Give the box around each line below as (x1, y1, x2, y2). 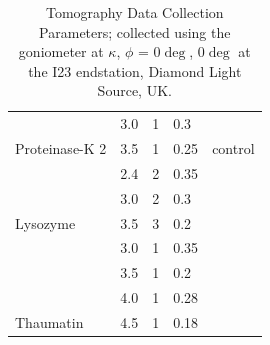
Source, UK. (97, 80, 172, 101)
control (212, 138, 255, 159)
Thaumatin (15, 311, 84, 332)
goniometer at (18, 41, 104, 62)
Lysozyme (15, 212, 76, 233)
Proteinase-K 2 (15, 138, 107, 159)
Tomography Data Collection (45, 2, 224, 22)
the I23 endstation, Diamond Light (28, 60, 242, 81)
